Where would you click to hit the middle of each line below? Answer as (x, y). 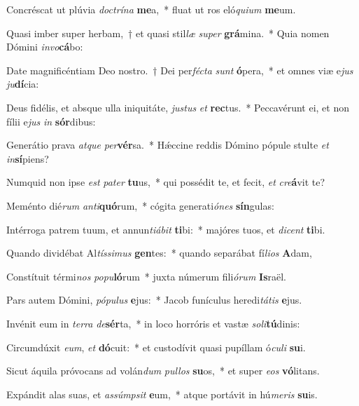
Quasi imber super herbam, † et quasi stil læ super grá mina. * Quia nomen (168, 33)
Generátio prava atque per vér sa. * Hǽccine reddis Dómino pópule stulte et (168, 145)
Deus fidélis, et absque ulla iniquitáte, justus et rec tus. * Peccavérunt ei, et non (178, 107)
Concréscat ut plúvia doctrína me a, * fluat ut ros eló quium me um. (151, 9)
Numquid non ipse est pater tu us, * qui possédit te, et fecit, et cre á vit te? (166, 182)
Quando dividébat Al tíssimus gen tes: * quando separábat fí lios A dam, (159, 253)
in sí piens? (28, 158)
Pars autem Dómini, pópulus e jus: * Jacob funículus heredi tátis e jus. (154, 300)
